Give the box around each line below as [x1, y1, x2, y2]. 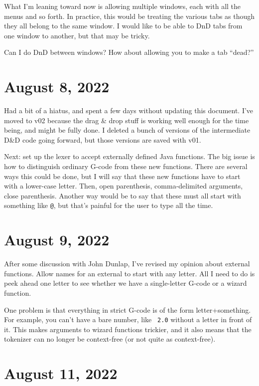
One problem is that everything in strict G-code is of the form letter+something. [4, 304, 251, 315]
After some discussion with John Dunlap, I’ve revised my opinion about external [4, 258, 250, 269]
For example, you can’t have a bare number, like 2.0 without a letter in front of [4, 314, 252, 325]
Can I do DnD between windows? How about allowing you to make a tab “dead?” [4, 47, 254, 57]
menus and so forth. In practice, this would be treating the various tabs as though [4, 10, 255, 21]
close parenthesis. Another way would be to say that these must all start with [4, 190, 241, 200]
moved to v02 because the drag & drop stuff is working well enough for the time [4, 115, 249, 125]
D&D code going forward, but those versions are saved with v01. [4, 134, 201, 145]
